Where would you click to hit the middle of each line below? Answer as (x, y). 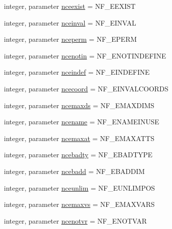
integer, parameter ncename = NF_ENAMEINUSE (82, 122)
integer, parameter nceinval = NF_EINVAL (70, 22)
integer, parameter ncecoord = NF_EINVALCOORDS (86, 88)
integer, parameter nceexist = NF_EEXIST (70, 6)
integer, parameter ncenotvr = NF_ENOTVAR (75, 220)
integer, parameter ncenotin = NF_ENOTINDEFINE (85, 55)
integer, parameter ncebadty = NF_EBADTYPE (78, 155)
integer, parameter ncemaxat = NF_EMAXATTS (79, 138)
